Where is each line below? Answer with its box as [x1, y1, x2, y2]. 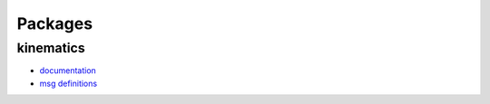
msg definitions [39, 78, 98, 89]
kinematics [16, 40, 85, 56]
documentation [39, 65, 97, 76]
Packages [16, 14, 93, 33]
